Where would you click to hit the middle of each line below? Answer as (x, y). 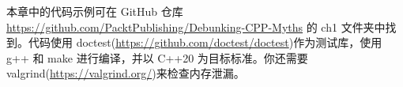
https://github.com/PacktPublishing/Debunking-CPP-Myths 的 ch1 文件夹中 (196, 26)
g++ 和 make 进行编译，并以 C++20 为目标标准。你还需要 (157, 57)
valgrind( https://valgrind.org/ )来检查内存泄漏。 (126, 73)
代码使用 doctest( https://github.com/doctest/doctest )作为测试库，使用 (205, 42)
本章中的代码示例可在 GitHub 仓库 (95, 11)
